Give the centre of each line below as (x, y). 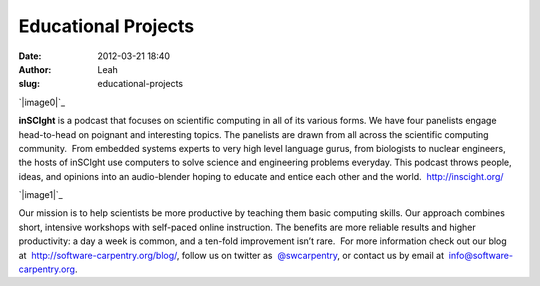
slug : (29, 84)
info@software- (481, 255)
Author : (35, 69)
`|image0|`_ (41, 102)
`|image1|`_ (41, 195)
